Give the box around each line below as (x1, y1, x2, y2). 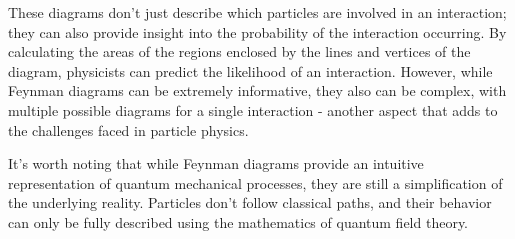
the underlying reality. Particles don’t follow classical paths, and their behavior (8, 192, 492, 213)
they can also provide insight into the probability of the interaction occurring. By (8, 21, 507, 42)
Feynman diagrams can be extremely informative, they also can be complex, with (8, 80, 507, 101)
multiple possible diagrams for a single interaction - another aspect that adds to (8, 99, 498, 120)
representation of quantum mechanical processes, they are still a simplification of (8, 172, 503, 193)
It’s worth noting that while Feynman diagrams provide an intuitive (8, 153, 424, 174)
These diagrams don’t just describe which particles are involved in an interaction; (8, 2, 507, 22)
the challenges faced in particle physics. (8, 119, 249, 140)
